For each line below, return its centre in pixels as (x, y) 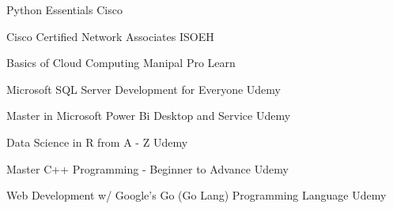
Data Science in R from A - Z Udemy (97, 142)
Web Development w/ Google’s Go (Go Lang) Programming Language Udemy (196, 195)
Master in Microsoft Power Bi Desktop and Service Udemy (149, 116)
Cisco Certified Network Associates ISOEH (110, 36)
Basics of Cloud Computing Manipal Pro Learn (121, 63)
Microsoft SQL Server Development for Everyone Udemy (144, 89)
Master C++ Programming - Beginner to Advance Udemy (147, 168)
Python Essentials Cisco (64, 9)
